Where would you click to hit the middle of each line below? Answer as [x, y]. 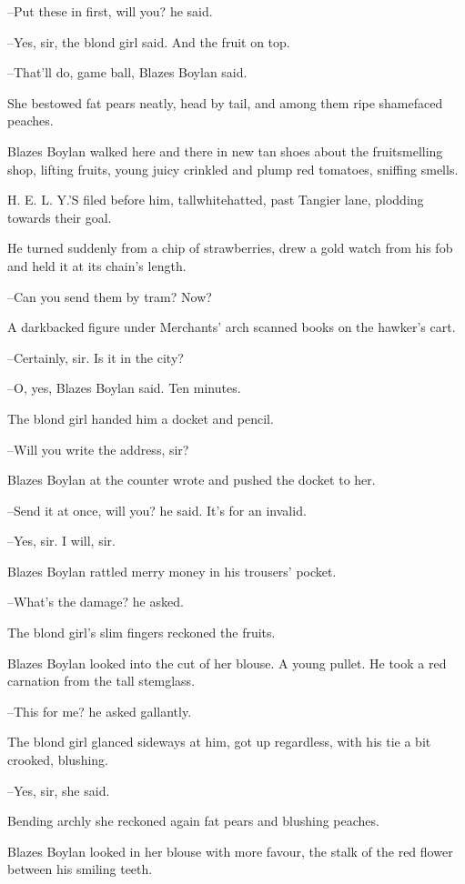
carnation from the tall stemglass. [101, 681]
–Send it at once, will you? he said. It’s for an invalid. [157, 510]
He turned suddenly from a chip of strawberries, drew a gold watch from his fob [230, 248]
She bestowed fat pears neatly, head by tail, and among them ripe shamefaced [225, 102]
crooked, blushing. [58, 760]
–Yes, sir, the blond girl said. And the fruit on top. [149, 41]
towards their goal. [60, 217]
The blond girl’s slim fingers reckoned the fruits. [142, 633]
